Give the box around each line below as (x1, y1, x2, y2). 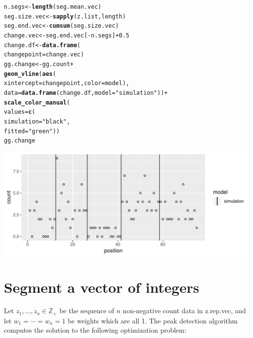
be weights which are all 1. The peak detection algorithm (68, 315, 238, 325)
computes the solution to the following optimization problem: (4, 325, 187, 335)
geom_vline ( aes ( (4, 70, 56, 77)
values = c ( (4, 108, 36, 116)
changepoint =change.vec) (4, 51, 84, 58)
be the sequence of (59, 305, 114, 316)
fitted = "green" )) (4, 127, 60, 135)
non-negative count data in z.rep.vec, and (123, 305, 246, 316)
